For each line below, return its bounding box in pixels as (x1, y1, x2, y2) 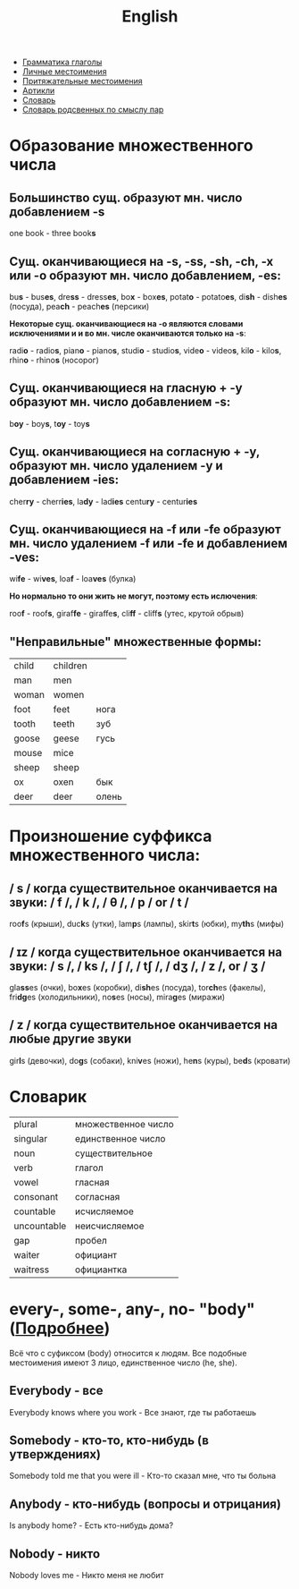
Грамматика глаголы (21, 56, 103, 68)
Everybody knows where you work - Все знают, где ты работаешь (9, 1406, 257, 1417)
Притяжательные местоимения (21, 76, 143, 87)
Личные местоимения (21, 66, 107, 77)
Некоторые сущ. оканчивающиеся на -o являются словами (9, 319, 244, 328)
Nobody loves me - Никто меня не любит (9, 1570, 164, 1580)
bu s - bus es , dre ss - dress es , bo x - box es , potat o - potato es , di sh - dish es (9, 292, 287, 302)
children (53, 659, 87, 672)
